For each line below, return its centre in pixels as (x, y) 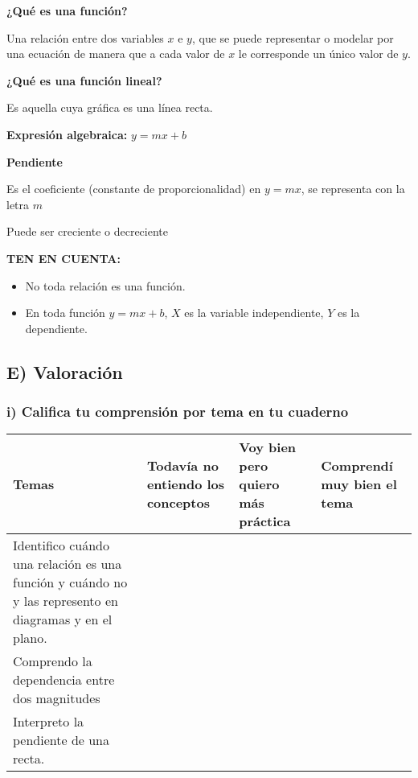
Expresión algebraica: (67, 134)
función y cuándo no (70, 582)
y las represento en (66, 601)
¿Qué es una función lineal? (84, 80)
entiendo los (186, 484)
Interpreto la (49, 722)
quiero (259, 484)
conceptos (178, 503)
